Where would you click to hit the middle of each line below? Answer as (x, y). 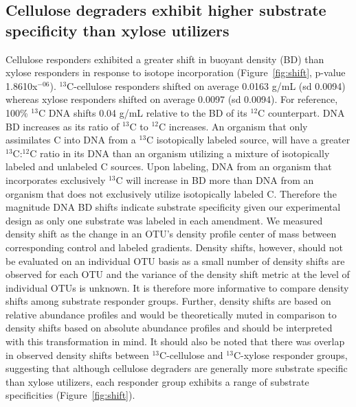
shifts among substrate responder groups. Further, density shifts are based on (168, 301)
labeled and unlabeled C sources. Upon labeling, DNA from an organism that (169, 166)
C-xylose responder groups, (290, 354)
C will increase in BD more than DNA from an (215, 179)
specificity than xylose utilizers (118, 30)
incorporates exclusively (56, 179)
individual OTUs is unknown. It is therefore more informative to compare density (177, 287)
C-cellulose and (191, 354)
